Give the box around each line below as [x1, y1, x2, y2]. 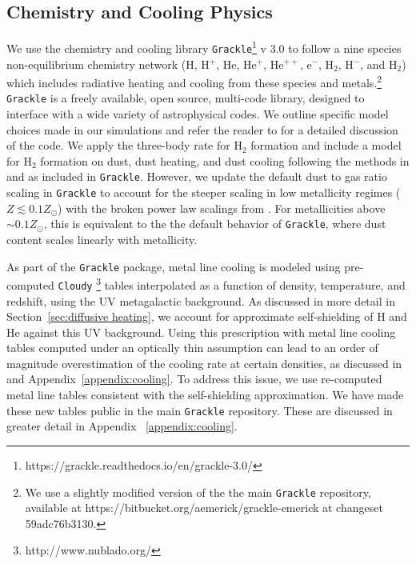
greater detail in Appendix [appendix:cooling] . [6, 418, 238, 434]
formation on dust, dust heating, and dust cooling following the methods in [40, 152, 410, 169]
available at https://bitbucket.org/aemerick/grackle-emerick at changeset [25, 499, 383, 516]
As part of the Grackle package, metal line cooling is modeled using [6, 258, 341, 274]
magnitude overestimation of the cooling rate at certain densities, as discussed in [6, 354, 402, 371]
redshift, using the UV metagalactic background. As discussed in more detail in [6, 292, 395, 309]
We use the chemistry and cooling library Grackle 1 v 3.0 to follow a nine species [6, 38, 402, 56]
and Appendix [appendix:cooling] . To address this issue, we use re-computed [6, 370, 382, 387]
